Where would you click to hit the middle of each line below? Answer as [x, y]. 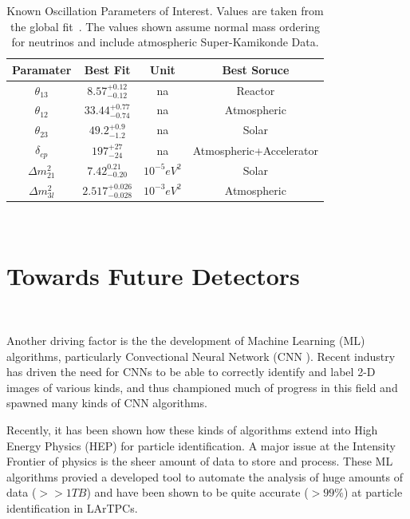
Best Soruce [256, 69]
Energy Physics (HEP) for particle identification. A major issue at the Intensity [201, 445]
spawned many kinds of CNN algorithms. [107, 403]
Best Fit [107, 69]
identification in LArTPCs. [72, 508]
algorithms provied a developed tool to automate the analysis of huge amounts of [205, 476]
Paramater [42, 69]
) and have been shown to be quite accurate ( [197, 492]
